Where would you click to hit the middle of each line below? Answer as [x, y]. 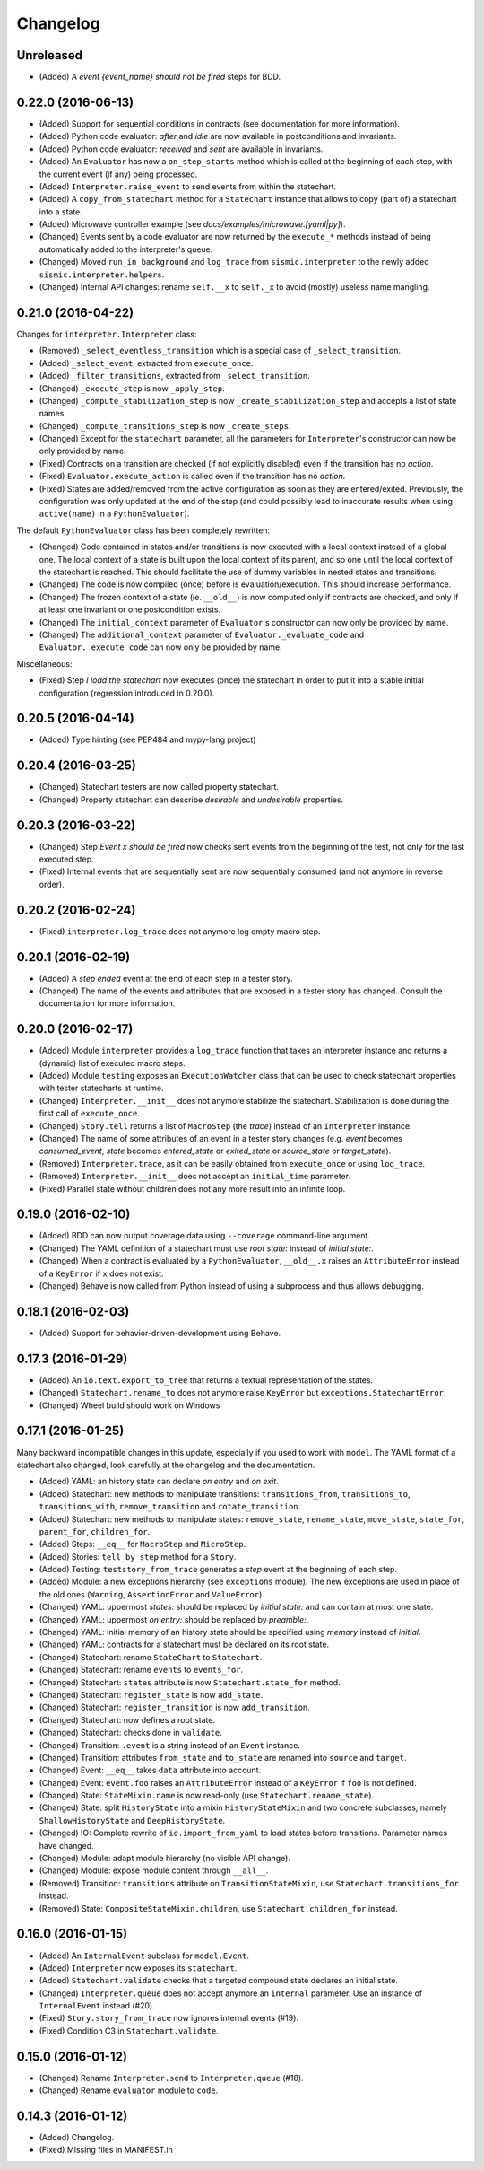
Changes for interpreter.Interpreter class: [107, 334]
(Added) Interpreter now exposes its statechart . [138, 1968]
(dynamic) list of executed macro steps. [112, 1063]
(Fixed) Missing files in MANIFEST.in [106, 2150]
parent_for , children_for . [95, 1531]
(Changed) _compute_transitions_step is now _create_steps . [165, 425]
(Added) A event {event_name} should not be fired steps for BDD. [160, 77]
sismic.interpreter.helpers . [102, 275]
